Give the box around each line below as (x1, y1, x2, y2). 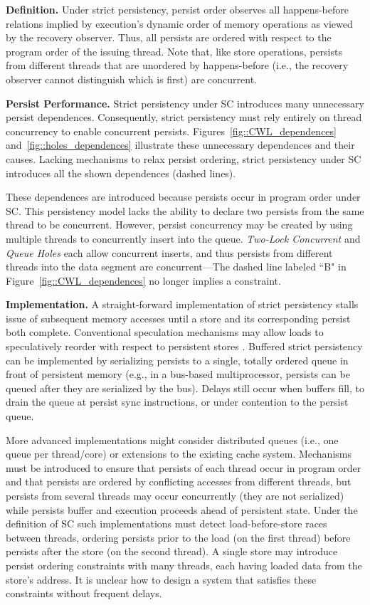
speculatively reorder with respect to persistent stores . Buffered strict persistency (6, 339, 363, 354)
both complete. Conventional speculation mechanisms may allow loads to (6, 325, 324, 340)
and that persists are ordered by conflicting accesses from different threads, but (6, 474, 351, 489)
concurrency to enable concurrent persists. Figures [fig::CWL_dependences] (6, 123, 337, 138)
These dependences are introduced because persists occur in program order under (6, 189, 361, 204)
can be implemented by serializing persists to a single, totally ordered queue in (6, 352, 349, 367)
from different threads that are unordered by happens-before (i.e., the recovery (6, 58, 349, 73)
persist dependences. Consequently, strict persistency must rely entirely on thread (6, 110, 362, 125)
